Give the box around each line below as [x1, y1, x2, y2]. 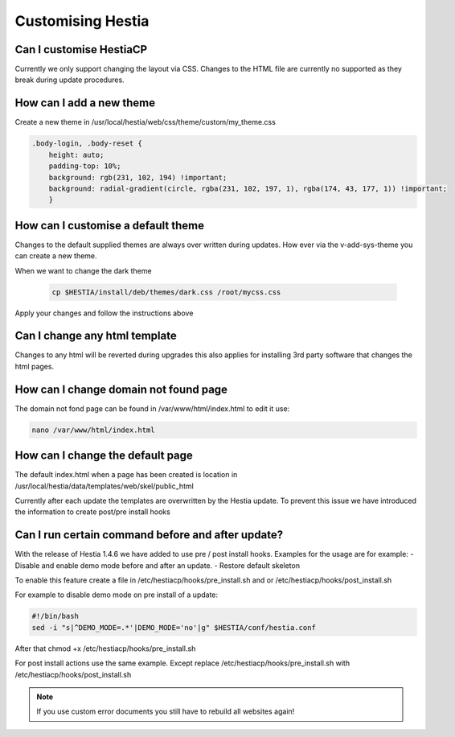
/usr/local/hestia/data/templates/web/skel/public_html [14, 481, 195, 491]
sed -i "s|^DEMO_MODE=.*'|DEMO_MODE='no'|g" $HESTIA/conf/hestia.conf [31, 623, 317, 632]
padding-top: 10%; [48, 162, 121, 171]
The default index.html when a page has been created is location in [14, 470, 238, 480]
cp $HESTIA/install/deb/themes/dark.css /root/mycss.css [51, 287, 281, 297]
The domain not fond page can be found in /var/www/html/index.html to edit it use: [14, 403, 290, 414]
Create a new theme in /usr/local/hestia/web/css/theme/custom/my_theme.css [14, 117, 277, 127]
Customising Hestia [14, 12, 150, 30]
